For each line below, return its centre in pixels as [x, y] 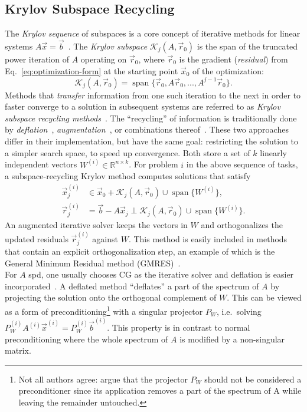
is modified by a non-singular [232, 339]
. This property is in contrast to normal [179, 327]
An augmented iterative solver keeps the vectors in [96, 225]
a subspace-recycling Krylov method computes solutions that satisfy [128, 176]
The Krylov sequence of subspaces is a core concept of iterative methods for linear [153, 33]
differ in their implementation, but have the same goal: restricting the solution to [151, 141]
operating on [104, 59]
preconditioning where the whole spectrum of [86, 339]
